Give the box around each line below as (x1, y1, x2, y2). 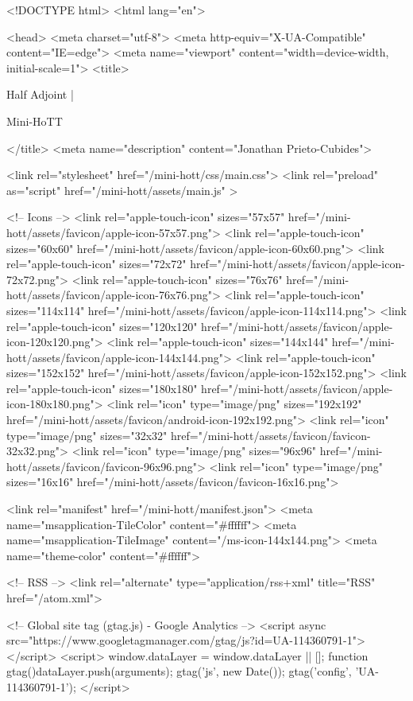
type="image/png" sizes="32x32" (6, 426, 168, 443)
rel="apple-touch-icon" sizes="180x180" (6, 380, 198, 396)
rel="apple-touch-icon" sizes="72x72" (6, 255, 187, 272)
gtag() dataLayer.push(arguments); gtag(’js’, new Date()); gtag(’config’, (6, 663, 352, 680)
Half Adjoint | (6, 86, 74, 103)
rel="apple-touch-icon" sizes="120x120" (6, 317, 198, 334)
